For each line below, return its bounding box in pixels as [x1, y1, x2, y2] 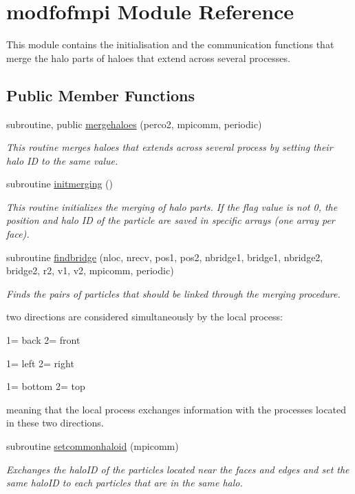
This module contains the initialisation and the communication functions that [6, 37, 334, 52]
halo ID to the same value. [6, 153, 118, 167]
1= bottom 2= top [6, 379, 85, 393]
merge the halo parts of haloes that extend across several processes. [6, 50, 290, 65]
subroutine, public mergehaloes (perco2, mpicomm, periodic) [6, 116, 262, 131]
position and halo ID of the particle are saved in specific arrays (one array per [6, 213, 335, 227]
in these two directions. [6, 415, 104, 430]
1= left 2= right [6, 356, 74, 370]
